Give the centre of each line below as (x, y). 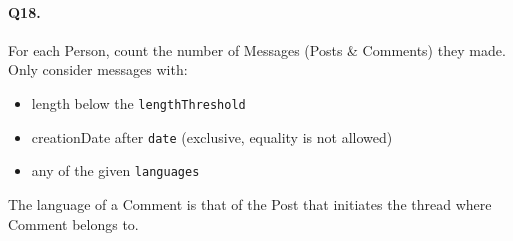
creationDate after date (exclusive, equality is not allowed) (212, 136)
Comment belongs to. (73, 223)
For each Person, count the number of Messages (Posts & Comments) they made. (257, 49)
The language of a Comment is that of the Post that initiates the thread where (250, 203)
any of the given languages (115, 170)
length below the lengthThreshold (138, 102)
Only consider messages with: (98, 69)
